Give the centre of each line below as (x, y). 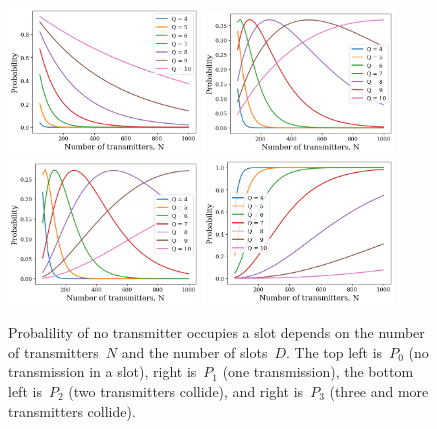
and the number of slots (194, 351)
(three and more (379, 390)
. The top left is (334, 351)
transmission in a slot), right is (102, 371)
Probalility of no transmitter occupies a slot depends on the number (216, 332)
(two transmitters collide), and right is (186, 390)
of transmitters (53, 351)
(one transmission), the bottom (318, 371)
